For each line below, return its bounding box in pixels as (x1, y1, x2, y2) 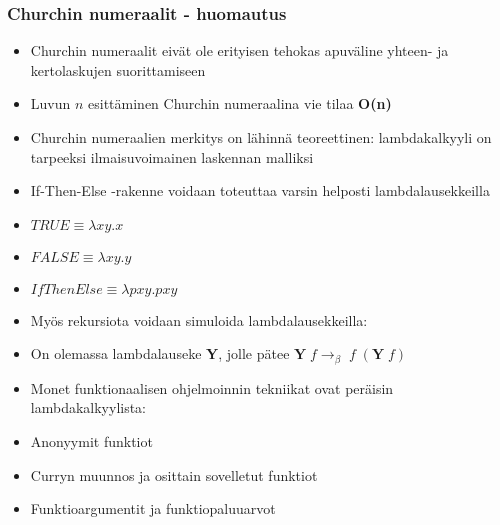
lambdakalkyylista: (30, 397, 147, 418)
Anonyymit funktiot (30, 431, 153, 452)
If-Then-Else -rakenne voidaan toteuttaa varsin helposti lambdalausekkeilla (30, 180, 490, 201)
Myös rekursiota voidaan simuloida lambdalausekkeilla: (30, 309, 368, 330)
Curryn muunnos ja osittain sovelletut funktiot (30, 464, 318, 485)
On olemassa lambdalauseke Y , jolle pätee (30, 343, 290, 364)
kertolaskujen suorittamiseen (30, 59, 206, 80)
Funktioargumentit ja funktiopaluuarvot (30, 498, 276, 519)
